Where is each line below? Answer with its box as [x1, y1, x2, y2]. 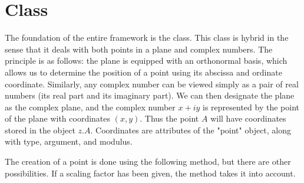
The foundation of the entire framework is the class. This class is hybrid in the [5, 31, 289, 44]
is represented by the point [203, 100, 299, 113]
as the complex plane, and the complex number [5, 100, 176, 113]
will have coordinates [210, 112, 286, 125]
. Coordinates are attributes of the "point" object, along [90, 123, 292, 136]
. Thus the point [140, 112, 199, 125]
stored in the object [5, 123, 75, 136]
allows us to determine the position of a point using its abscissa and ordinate [5, 66, 282, 78]
